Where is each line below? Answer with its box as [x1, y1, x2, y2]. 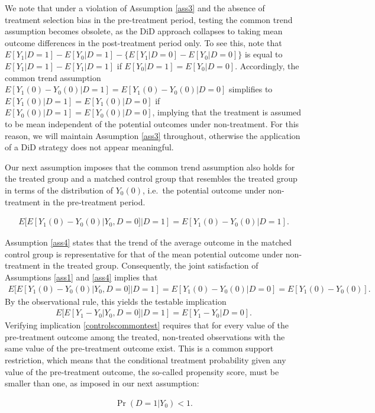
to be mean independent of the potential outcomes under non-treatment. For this [5, 117, 299, 130]
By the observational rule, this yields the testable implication [5, 295, 227, 307]
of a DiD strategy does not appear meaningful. [5, 141, 174, 153]
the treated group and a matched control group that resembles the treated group [5, 172, 298, 185]
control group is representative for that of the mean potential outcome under [5, 247, 283, 260]
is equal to [244, 48, 283, 60]
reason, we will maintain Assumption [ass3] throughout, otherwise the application [5, 129, 300, 141]
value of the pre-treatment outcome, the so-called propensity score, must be [5, 365, 279, 377]
